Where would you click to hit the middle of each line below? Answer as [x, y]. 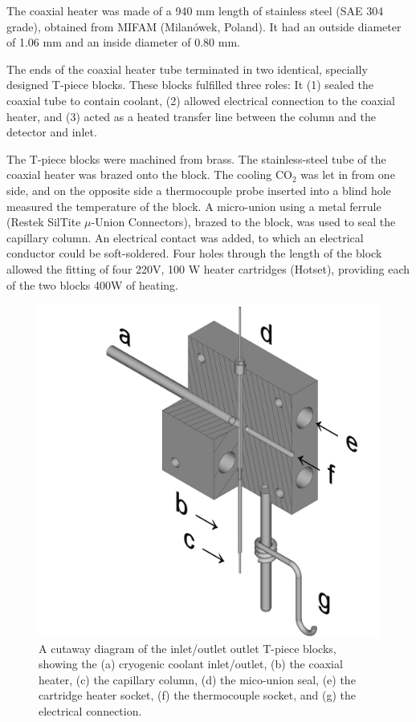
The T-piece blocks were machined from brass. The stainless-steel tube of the [196, 158]
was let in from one [348, 174]
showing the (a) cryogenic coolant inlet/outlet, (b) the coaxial [191, 664]
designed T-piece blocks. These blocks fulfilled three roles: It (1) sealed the [190, 85]
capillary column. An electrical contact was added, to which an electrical [185, 237]
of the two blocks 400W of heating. [92, 284]
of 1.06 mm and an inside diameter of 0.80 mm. [123, 42]
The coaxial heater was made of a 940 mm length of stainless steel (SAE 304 [195, 10]
